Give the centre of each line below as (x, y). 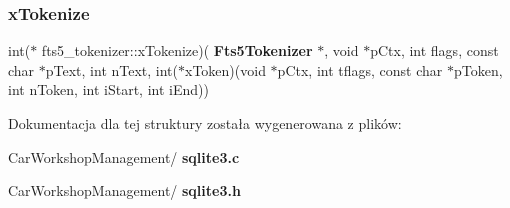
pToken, (478, 69)
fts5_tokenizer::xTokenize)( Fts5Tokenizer (177, 50)
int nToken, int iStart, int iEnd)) (108, 89)
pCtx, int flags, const (434, 50)
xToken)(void (225, 69)
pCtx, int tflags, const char (360, 69)
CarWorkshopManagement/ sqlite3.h (124, 190)
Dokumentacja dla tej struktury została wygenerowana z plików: (205, 123)
